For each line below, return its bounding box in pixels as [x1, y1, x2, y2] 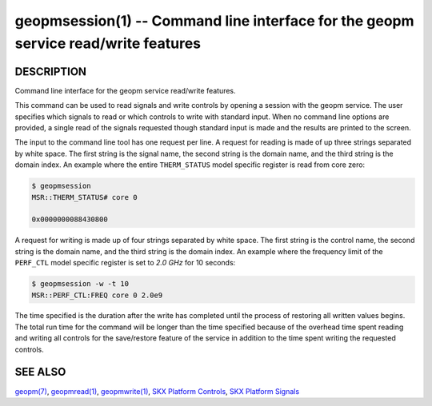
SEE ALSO [14, 365, 66, 379]
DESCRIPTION [14, 65, 87, 78]
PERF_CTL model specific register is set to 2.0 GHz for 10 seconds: [14, 258, 236, 268]
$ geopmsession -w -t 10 [31, 280, 130, 289]
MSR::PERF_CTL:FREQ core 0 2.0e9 [31, 290, 163, 300]
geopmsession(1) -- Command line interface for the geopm [14, 12, 414, 30]
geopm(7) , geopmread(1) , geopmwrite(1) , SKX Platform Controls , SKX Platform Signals [14, 386, 300, 396]
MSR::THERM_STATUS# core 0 [31, 193, 138, 201]
